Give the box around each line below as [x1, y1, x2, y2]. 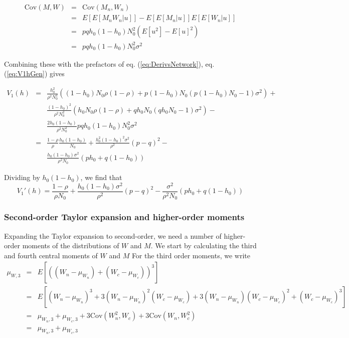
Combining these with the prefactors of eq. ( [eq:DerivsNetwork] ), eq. [4, 58, 215, 69]
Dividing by [4, 172, 40, 183]
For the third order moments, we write [131, 250, 251, 260]
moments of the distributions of [22, 240, 119, 251]
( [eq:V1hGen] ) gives [4, 68, 65, 79]
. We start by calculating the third [150, 240, 257, 251]
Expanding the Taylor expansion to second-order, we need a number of [4, 230, 222, 241]
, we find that [80, 172, 122, 183]
